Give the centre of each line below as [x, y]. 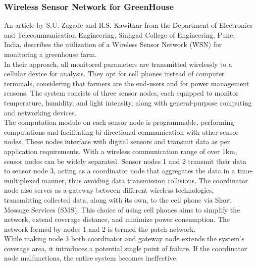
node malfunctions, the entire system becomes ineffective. [91, 258]
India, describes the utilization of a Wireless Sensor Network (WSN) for [113, 44]
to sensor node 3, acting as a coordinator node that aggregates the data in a [120, 171]
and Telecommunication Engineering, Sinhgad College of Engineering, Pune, [120, 34]
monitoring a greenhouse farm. [51, 54]
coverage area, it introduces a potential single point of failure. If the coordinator [126, 248]
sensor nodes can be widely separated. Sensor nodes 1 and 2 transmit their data [125, 161]
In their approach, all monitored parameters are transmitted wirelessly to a [118, 64]
